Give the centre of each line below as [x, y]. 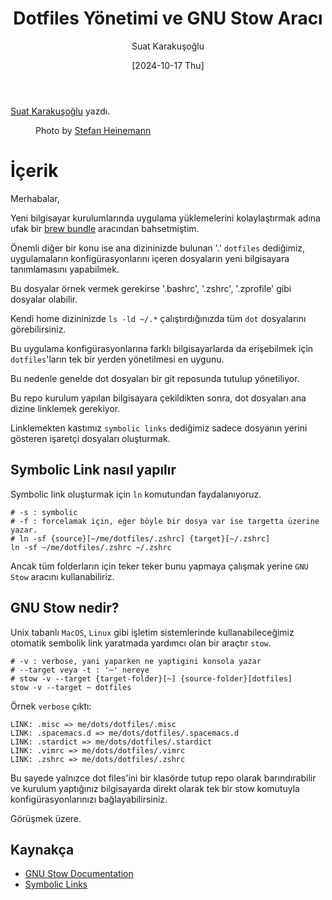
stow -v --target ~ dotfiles [71, 687]
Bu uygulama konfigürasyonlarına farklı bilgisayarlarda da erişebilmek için [162, 348]
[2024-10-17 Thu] [168, 65]
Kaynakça [42, 849]
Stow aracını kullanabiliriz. [62, 576]
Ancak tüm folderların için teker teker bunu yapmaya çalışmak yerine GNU [159, 566]
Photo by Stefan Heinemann [93, 130]
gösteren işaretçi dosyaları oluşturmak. [90, 438]
